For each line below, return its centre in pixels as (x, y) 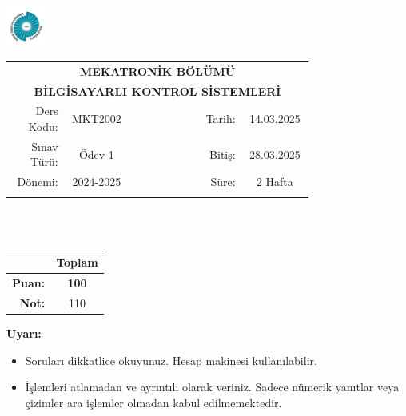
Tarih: (221, 119)
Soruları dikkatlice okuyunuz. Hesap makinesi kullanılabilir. (171, 360)
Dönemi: (38, 182)
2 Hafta (275, 182)
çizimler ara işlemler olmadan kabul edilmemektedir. (153, 402)
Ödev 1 (96, 154)
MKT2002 (96, 119)
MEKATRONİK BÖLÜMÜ (157, 71)
